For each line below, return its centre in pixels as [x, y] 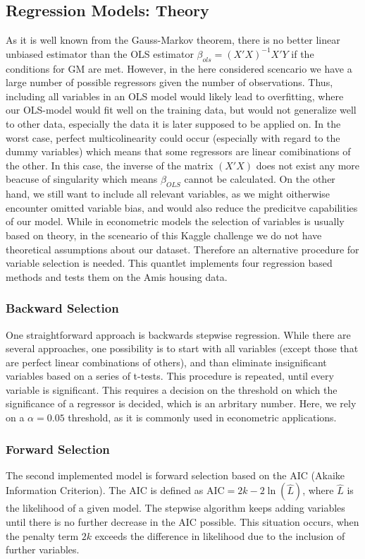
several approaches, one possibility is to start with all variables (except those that [182, 348]
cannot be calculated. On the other [260, 179]
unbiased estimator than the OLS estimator [100, 53]
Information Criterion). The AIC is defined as [105, 490]
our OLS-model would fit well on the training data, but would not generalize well [181, 110]
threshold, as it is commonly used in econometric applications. [202, 417]
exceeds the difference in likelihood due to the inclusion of [220, 535]
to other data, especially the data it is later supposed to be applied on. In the [173, 123]
